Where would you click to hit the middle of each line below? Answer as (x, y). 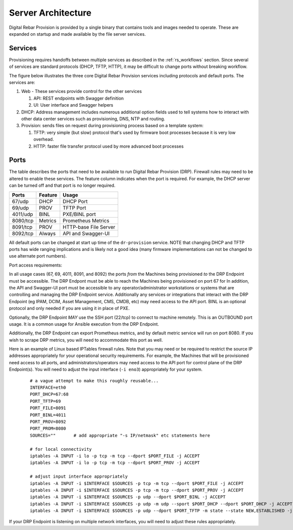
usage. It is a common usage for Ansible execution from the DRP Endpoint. (84, 324)
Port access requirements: (36, 265)
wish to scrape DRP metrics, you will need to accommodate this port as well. (86, 340)
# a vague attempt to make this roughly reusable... (94, 381)
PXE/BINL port (79, 214)
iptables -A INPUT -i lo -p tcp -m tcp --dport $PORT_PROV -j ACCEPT (115, 463)
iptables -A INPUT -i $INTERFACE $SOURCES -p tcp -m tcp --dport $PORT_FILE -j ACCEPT (137, 483)
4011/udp (22, 214)
